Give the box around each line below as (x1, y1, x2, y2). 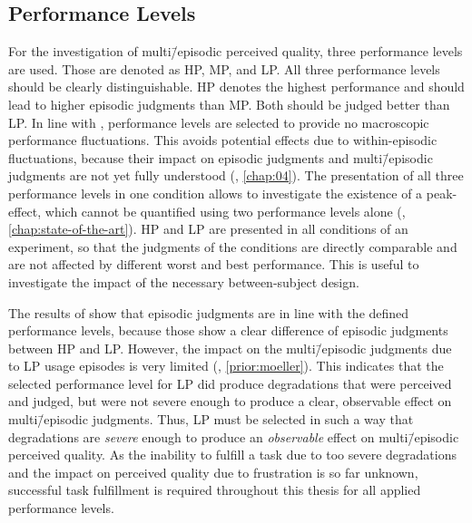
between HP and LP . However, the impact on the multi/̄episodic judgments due (8, 338, 452, 357)
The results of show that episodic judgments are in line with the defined (8, 303, 409, 322)
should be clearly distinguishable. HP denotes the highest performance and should (8, 77, 465, 96)
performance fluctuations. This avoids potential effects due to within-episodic (8, 131, 438, 150)
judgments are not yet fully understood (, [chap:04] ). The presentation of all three (8, 166, 464, 185)
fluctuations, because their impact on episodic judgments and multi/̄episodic (8, 148, 433, 167)
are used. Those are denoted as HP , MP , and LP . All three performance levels (8, 59, 440, 78)
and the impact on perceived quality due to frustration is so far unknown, (8, 462, 418, 481)
